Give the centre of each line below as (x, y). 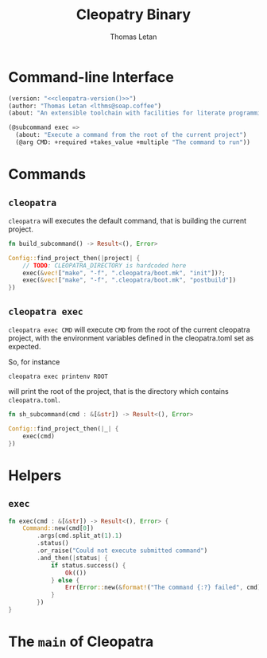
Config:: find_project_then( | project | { (74, 258)
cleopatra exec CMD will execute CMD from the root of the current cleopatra (129, 329)
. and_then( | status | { (73, 558)
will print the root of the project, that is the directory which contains (118, 391)
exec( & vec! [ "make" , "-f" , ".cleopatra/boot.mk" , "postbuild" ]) (130, 280)
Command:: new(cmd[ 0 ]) (58, 528)
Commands (47, 175)
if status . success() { (88, 565)
